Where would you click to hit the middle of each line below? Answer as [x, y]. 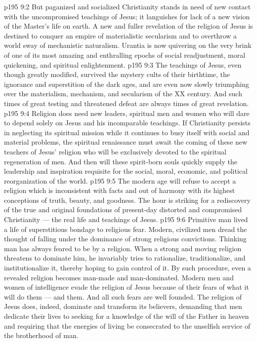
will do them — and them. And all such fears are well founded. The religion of [123, 296]
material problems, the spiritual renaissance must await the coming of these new [126, 142]
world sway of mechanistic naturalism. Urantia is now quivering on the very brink [128, 45]
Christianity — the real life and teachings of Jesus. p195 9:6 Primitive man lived [126, 219]
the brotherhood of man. [41, 335]
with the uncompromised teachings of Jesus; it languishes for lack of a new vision [127, 16]
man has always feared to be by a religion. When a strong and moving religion [123, 248]
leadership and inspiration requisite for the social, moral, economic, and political [126, 171]
